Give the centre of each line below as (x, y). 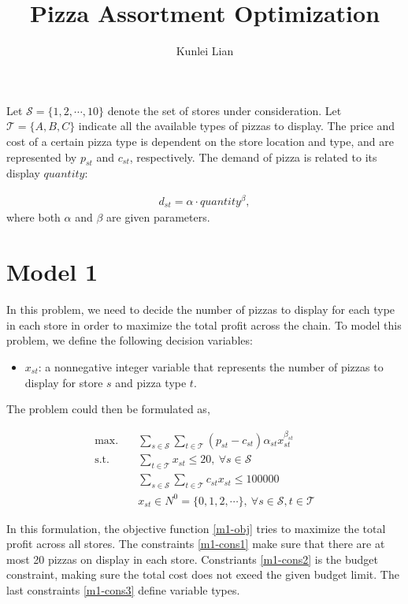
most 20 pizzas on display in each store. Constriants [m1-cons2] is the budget (192, 559)
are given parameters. (158, 217)
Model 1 (52, 272)
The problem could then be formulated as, (108, 409)
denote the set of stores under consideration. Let (224, 110)
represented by (42, 157)
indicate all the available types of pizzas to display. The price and (237, 126)
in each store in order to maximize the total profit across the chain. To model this (204, 324)
